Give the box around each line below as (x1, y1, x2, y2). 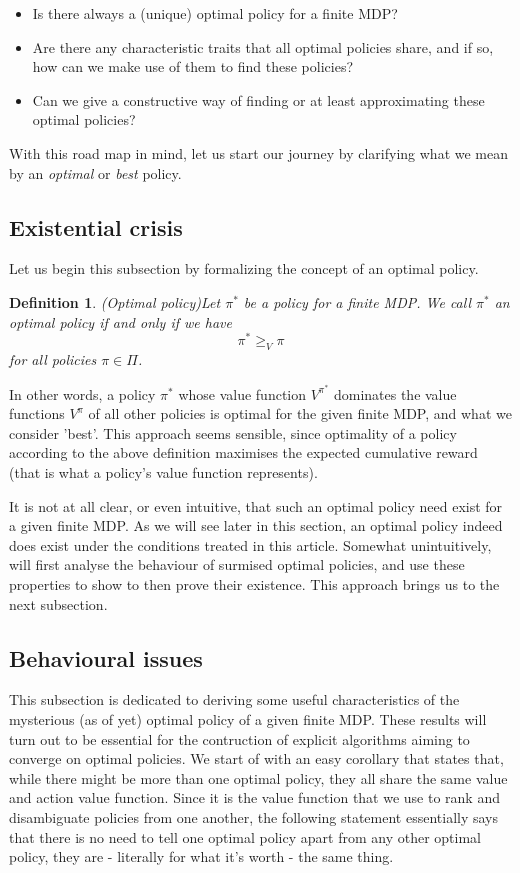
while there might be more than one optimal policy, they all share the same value (9, 767, 508, 788)
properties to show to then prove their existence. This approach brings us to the (9, 574, 500, 594)
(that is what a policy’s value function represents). (9, 462, 318, 483)
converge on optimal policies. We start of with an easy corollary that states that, (9, 748, 504, 769)
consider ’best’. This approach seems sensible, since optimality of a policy (9, 422, 457, 443)
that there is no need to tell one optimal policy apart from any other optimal (9, 826, 481, 847)
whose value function (178, 383, 307, 404)
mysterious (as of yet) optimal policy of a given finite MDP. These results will (9, 708, 487, 729)
